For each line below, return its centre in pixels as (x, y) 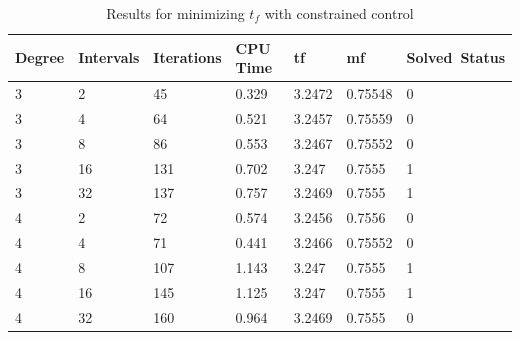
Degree (40, 57)
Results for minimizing (175, 13)
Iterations (187, 57)
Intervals (109, 57)
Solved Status (455, 57)
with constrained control (339, 13)
